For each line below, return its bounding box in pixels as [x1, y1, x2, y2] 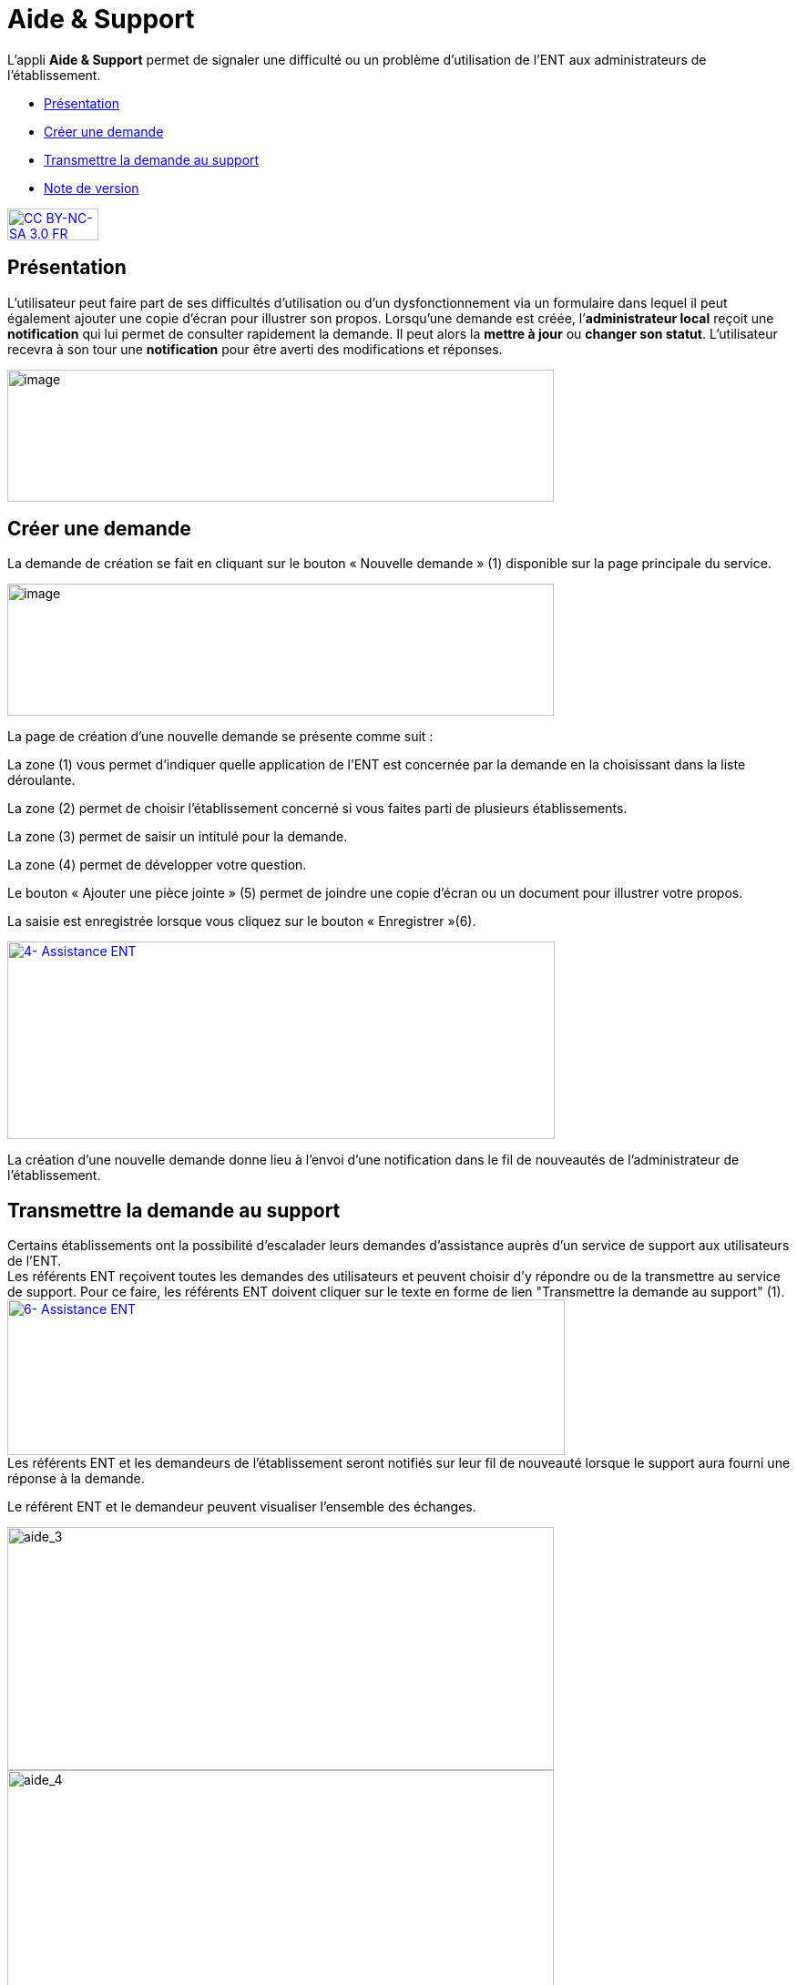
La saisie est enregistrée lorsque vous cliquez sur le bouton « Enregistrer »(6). [7, 913, 476, 930]
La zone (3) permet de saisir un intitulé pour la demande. [7, 829, 348, 845]
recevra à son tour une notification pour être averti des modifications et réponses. [7, 341, 503, 357]
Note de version [44, 179, 139, 196]
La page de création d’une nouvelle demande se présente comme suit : [7, 728, 434, 745]
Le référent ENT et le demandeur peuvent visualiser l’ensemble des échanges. [7, 1499, 476, 1515]
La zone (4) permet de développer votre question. [7, 857, 307, 873]
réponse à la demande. [7, 1471, 145, 1487]
